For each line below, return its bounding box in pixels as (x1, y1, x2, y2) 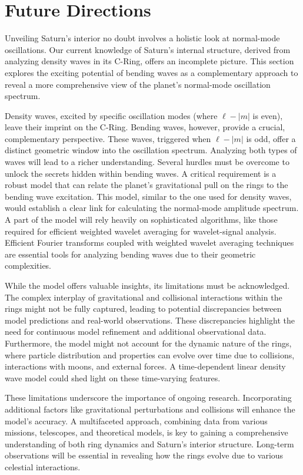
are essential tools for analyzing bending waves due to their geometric (5, 248, 256, 260)
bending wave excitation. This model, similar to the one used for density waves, (5, 190, 292, 202)
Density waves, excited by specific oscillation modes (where (5, 109, 218, 121)
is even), (252, 109, 283, 121)
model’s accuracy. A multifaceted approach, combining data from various (5, 414, 268, 427)
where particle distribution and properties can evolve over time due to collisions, (5, 348, 295, 361)
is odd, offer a (246, 132, 296, 144)
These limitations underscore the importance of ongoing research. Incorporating (5, 391, 292, 404)
